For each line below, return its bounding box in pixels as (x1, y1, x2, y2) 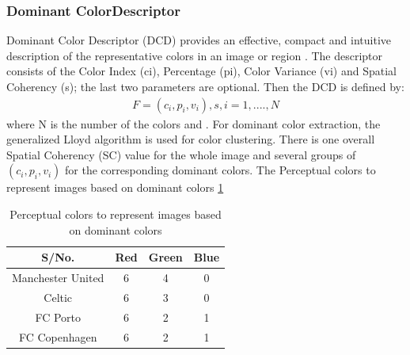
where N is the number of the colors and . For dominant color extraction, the (6, 115, 381, 132)
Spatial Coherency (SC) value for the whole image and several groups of (6, 146, 356, 162)
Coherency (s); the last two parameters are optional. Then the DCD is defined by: (6, 78, 404, 94)
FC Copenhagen (18, 328, 97, 345)
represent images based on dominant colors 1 (6, 179, 224, 196)
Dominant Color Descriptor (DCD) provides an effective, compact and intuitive (6, 32, 392, 48)
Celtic (44, 288, 73, 305)
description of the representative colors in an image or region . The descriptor (6, 47, 383, 63)
